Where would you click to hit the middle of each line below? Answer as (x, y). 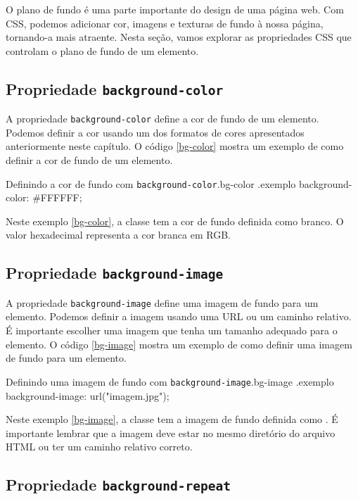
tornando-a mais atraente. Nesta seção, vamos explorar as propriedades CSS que (179, 37)
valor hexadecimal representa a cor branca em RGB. (118, 235)
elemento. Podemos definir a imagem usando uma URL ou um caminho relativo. (179, 316)
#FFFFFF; (57, 197)
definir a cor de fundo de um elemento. (89, 160)
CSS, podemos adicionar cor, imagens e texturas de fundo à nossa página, (165, 23)
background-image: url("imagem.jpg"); (88, 395)
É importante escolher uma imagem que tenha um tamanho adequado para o (172, 330)
